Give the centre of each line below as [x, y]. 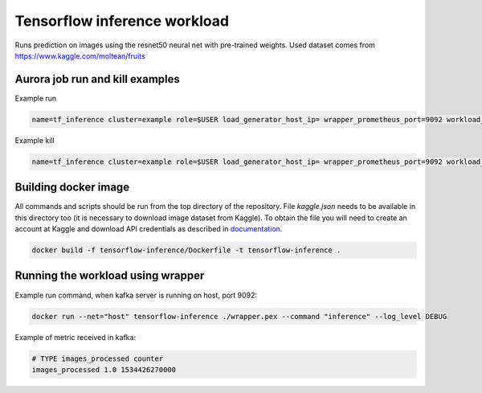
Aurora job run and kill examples [98, 79]
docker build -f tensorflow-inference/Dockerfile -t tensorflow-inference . [186, 250]
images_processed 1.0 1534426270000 [104, 369]
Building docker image [72, 188]
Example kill [35, 140]
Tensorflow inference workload [122, 21]
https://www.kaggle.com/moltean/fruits [80, 55]
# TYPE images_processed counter [98, 358]
